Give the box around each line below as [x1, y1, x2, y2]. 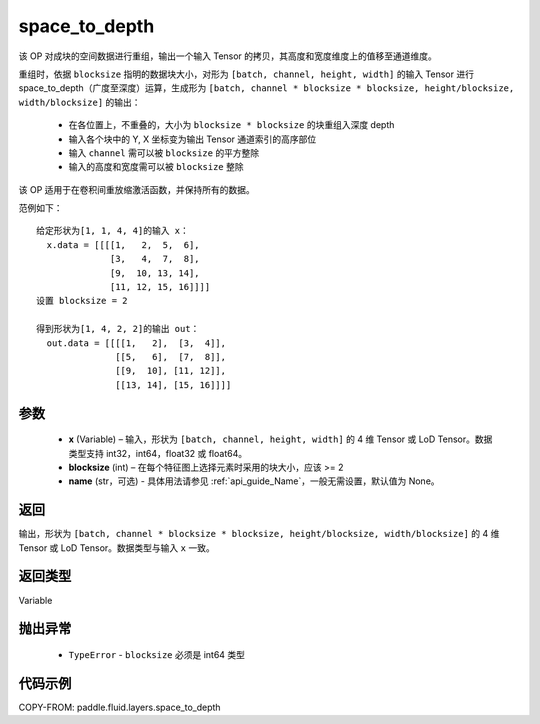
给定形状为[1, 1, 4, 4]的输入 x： [36, 225, 190, 237]
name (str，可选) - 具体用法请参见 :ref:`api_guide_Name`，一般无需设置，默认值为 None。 [68, 475, 440, 487]
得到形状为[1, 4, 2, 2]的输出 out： [36, 323, 200, 335]
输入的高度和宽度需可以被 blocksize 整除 [68, 161, 244, 173]
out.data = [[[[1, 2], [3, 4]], [46, 337, 227, 349]
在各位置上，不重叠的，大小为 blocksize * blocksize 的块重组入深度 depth [68, 119, 395, 131]
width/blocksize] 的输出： [18, 96, 141, 108]
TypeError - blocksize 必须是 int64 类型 [68, 648, 245, 660]
